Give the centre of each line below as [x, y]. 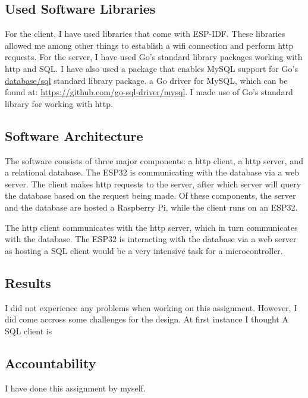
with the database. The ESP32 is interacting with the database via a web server [151, 239]
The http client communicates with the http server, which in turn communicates [151, 227]
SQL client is [29, 330]
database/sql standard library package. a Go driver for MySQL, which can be [146, 80]
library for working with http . [59, 103]
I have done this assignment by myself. [75, 388]
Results [28, 282]
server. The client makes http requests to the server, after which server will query [153, 184]
